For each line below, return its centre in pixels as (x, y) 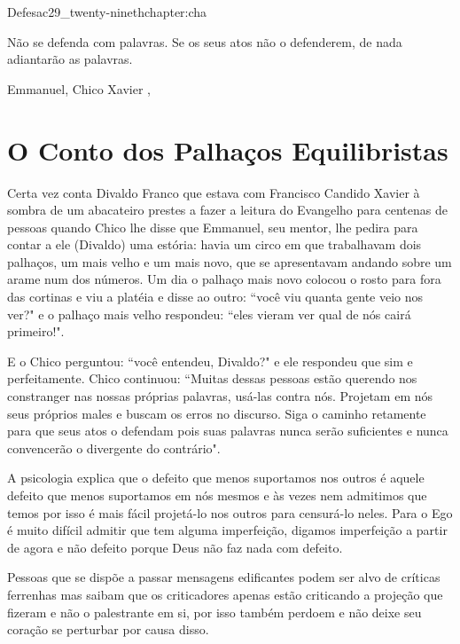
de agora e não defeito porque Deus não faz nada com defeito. (175, 547)
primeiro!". (36, 331)
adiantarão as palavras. (70, 59)
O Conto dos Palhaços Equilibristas (228, 149)
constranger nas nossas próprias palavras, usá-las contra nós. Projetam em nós (220, 396)
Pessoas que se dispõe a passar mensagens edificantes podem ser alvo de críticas (224, 577)
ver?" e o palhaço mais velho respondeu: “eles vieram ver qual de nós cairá (209, 314)
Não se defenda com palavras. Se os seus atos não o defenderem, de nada (205, 41)
